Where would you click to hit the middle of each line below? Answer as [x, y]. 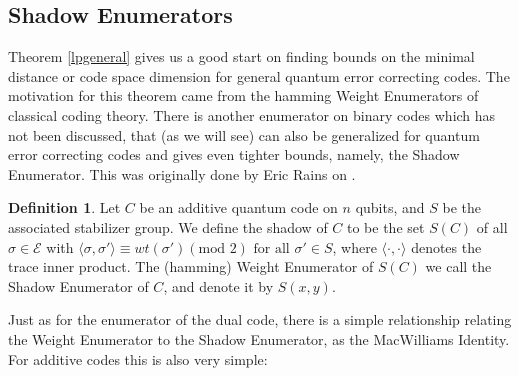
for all [271, 248]
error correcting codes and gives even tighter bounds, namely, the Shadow [234, 154]
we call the [458, 266]
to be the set [386, 226]
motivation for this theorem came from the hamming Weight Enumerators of [243, 95]
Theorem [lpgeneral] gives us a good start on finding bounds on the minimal [241, 56]
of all [492, 226]
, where [354, 246]
